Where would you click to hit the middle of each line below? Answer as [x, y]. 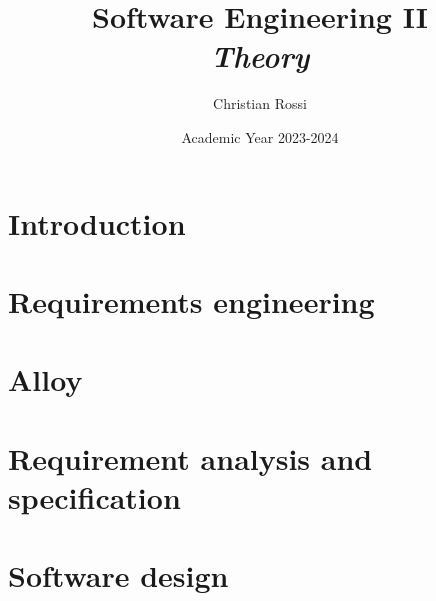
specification [94, 496]
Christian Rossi [260, 103]
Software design [118, 575]
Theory [260, 56]
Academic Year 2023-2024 [260, 136]
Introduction [97, 222]
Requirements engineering [191, 300]
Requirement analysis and [190, 457]
